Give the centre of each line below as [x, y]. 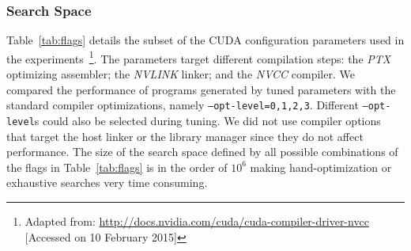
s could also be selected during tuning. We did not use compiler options [207, 120]
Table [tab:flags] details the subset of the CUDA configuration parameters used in [205, 40]
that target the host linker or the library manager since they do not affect [185, 136]
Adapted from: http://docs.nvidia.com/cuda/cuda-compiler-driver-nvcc [197, 221]
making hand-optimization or [321, 167]
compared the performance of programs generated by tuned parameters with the [201, 89]
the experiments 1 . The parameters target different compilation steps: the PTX [199, 57]
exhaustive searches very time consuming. [107, 183]
